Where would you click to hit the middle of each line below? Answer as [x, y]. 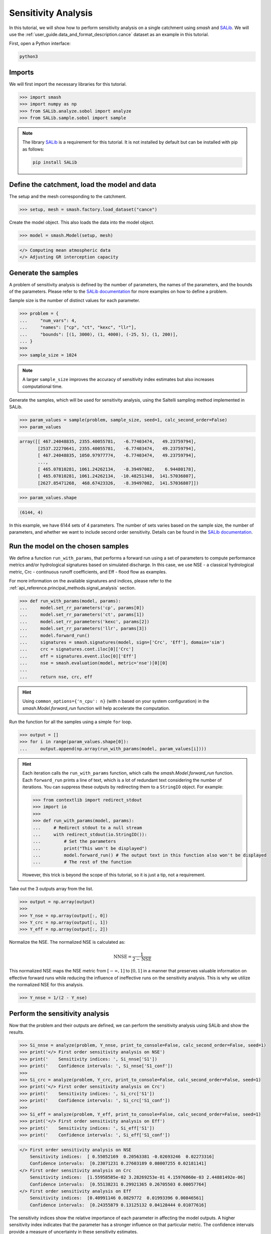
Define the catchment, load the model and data [83, 185]
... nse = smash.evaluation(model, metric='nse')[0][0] [94, 663]
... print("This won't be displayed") [90, 848]
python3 [29, 57]
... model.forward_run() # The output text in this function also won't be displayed [150, 855]
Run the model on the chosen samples [69, 546]
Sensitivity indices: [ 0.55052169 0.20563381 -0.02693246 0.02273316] [122, 1157]
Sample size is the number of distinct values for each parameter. [75, 301]
